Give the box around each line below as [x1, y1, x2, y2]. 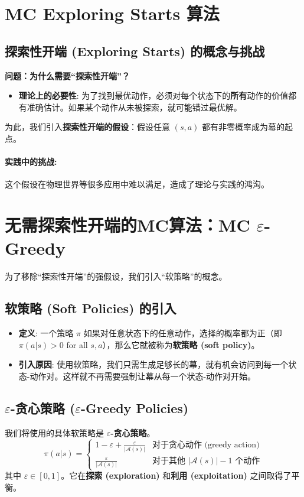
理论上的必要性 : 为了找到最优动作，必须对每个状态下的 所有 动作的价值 [18, 89, 289, 102]
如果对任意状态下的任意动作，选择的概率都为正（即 [83, 327, 282, 339]
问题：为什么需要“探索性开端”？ [5, 69, 130, 82]
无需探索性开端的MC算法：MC [5, 213, 250, 237]
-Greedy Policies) [81, 398, 189, 417]
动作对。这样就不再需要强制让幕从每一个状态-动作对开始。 [30, 369, 256, 382]
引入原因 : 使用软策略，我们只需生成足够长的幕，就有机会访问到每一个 [18, 358, 289, 371]
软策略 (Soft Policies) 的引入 [5, 299, 176, 317]
